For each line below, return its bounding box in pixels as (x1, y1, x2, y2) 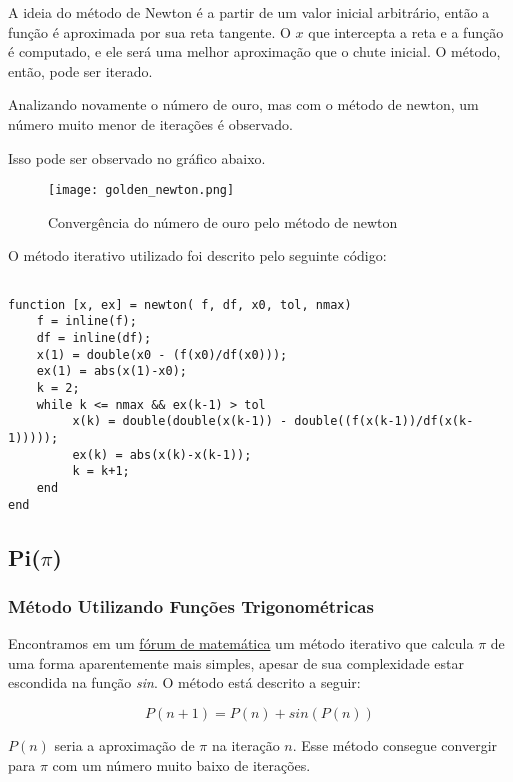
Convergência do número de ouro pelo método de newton (48, 211, 398, 232)
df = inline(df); (36, 330, 152, 345)
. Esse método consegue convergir (292, 734, 498, 755)
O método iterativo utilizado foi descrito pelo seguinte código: (8, 245, 387, 266)
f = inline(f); (36, 314, 137, 329)
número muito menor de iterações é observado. (8, 113, 293, 134)
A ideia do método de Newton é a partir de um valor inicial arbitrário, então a (8, 2, 490, 22)
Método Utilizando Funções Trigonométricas (8, 593, 374, 618)
